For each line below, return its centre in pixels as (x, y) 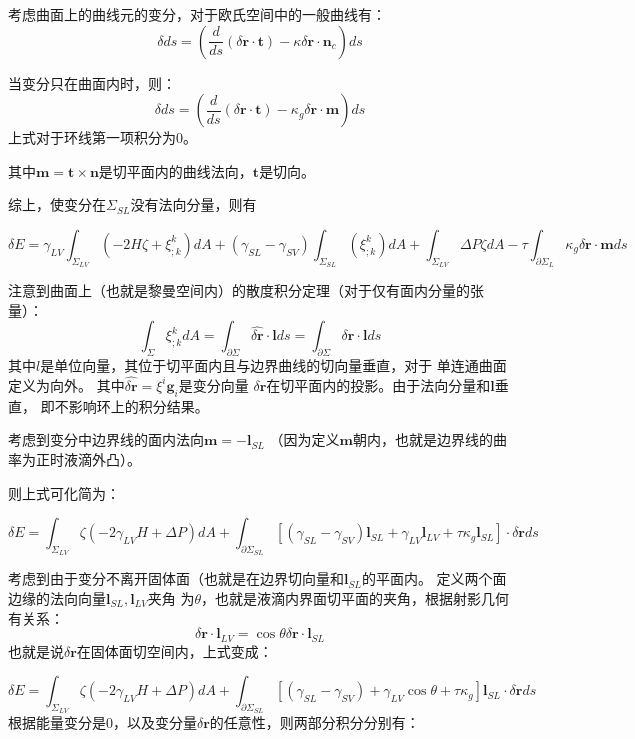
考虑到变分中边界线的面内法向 (106, 439)
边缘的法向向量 (57, 597)
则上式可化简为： (64, 492)
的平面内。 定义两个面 (434, 578)
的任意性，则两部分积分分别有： (314, 722)
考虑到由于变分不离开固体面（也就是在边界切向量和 (176, 578)
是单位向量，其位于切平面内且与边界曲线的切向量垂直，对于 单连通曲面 (273, 365)
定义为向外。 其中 (66, 384)
